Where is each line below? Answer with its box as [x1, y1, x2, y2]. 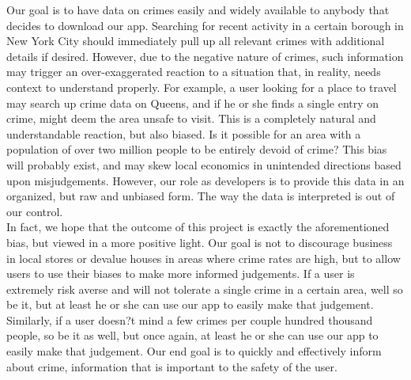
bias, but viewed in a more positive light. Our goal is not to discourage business [6, 234, 393, 250]
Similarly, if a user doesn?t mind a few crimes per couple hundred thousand [6, 311, 373, 328]
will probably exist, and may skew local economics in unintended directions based [6, 156, 402, 173]
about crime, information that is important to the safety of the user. [6, 358, 337, 374]
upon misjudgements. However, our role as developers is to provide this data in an [6, 172, 405, 188]
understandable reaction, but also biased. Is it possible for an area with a [6, 125, 361, 142]
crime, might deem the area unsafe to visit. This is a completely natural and [6, 110, 376, 127]
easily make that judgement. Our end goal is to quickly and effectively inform [6, 343, 382, 359]
